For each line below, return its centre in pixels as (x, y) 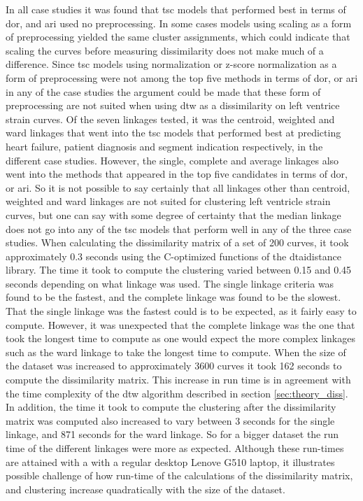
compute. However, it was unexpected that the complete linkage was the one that (180, 324)
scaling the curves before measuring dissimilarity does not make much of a (165, 50)
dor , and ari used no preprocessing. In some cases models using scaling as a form (179, 23)
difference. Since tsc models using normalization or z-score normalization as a (171, 64)
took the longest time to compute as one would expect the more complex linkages (180, 338)
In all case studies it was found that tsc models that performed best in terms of (176, 9)
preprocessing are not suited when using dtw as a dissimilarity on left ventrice (173, 105)
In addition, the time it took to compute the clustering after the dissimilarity (171, 407)
